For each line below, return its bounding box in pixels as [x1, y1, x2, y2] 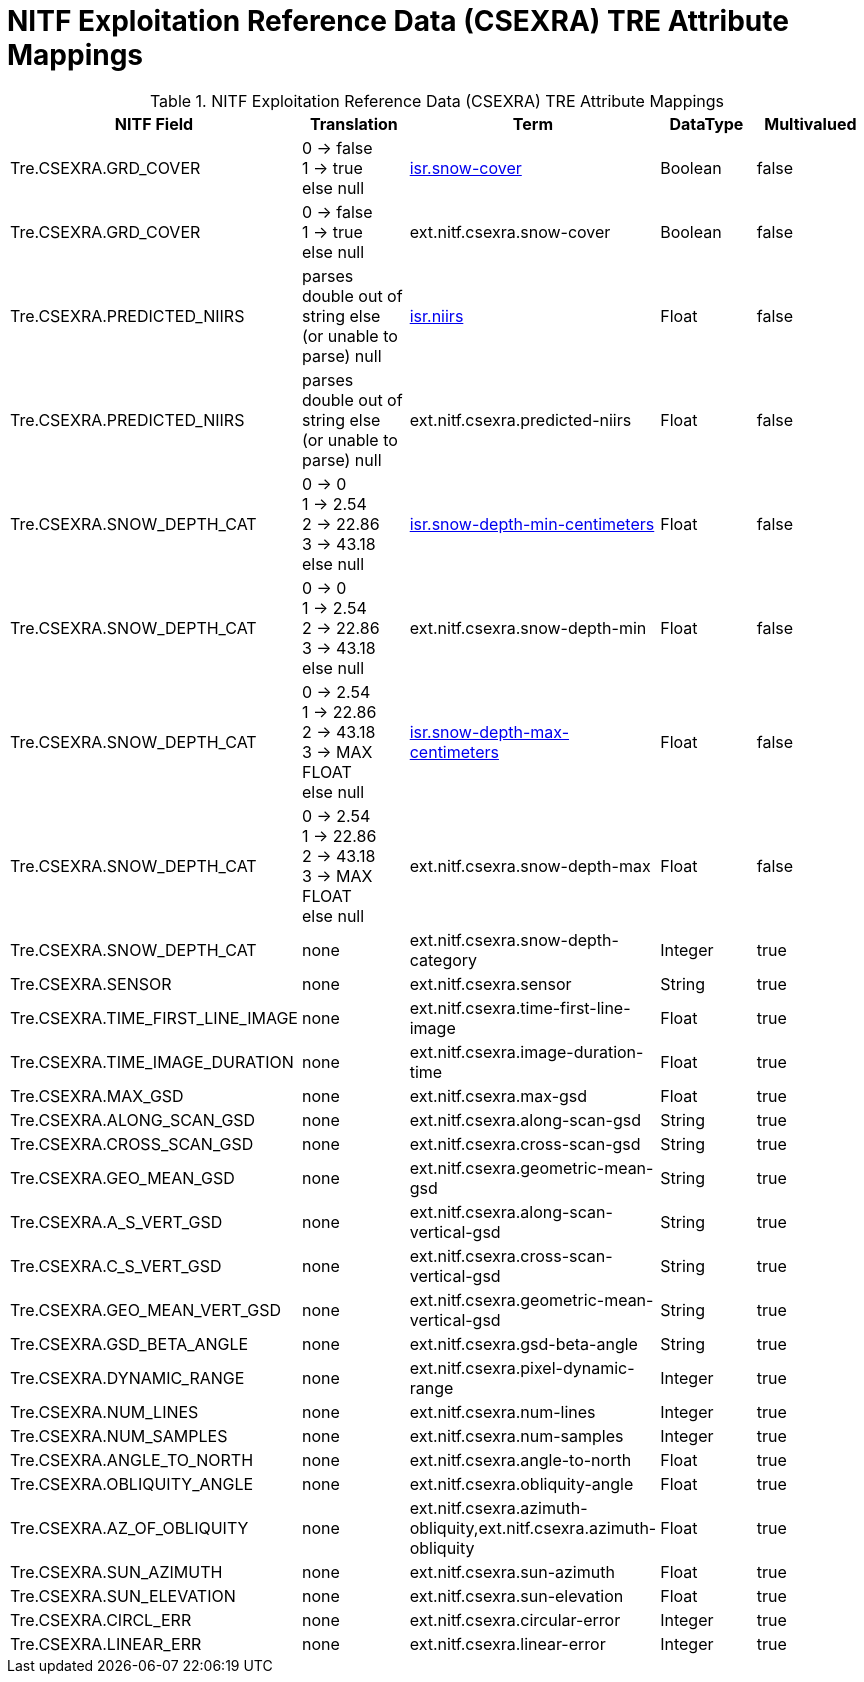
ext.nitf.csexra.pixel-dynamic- [409, 1357, 635, 1378]
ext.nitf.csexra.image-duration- [409, 1041, 644, 1062]
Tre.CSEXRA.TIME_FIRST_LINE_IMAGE [10, 1007, 298, 1028]
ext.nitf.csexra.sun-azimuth [409, 1561, 615, 1582]
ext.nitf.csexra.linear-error [409, 1633, 606, 1654]
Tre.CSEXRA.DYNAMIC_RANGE [10, 1367, 245, 1388]
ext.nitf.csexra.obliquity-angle [409, 1473, 634, 1494]
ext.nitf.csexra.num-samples [409, 1425, 624, 1446]
